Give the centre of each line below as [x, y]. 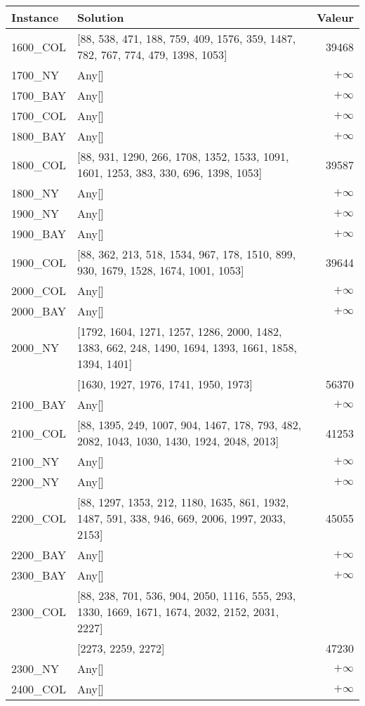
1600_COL [39, 46]
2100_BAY [39, 404]
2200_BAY [39, 555]
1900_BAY [39, 234]
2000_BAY [39, 311]
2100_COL [39, 433]
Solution [101, 17]
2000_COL [39, 290]
